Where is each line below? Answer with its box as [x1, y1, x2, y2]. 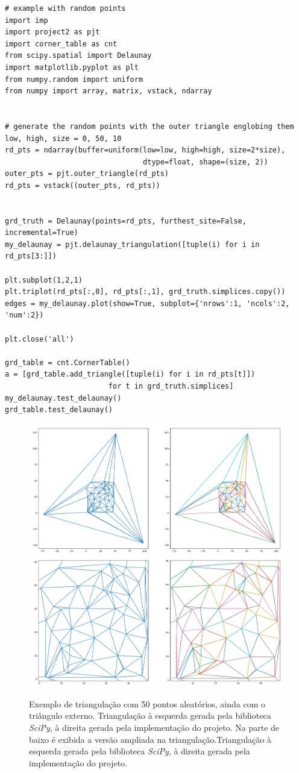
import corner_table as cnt [5, 39, 118, 48]
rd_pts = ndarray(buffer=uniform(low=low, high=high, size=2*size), [5, 146, 286, 155]
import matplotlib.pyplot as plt [5, 63, 139, 72]
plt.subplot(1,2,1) [5, 275, 83, 284]
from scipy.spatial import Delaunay [5, 51, 152, 60]
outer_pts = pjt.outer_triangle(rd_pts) [5, 169, 169, 178]
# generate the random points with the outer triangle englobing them [5, 122, 294, 131]
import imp [5, 16, 48, 25]
